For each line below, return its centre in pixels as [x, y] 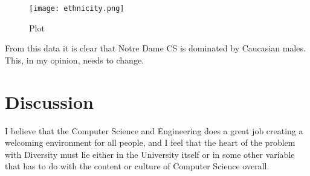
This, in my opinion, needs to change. [74, 60]
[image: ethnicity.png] [77, 8]
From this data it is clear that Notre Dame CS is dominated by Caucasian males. [155, 48]
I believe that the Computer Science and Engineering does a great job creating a [154, 130]
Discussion [49, 101]
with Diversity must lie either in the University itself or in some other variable [150, 154]
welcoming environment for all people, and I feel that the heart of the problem [150, 142]
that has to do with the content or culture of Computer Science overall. [137, 166]
